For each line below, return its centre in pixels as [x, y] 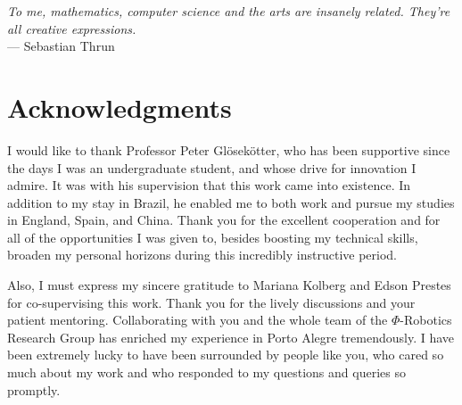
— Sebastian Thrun [61, 46]
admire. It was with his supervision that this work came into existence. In [209, 185]
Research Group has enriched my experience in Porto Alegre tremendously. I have [231, 337]
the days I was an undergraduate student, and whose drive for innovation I [212, 167]
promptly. [34, 389]
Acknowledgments [120, 107]
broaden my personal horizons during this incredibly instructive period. [202, 255]
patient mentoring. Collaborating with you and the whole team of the [198, 320]
